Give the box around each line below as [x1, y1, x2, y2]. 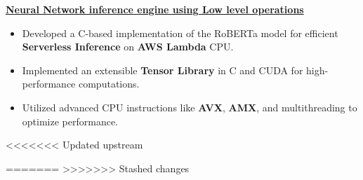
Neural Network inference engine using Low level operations [6, 2, 304, 16]
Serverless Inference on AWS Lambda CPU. [22, 39, 234, 54]
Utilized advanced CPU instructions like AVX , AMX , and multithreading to [22, 99, 357, 114]
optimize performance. [22, 113, 118, 128]
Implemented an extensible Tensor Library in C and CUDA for [22, 62, 303, 77]
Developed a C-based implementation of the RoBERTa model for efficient [22, 25, 338, 40]
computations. [78, 76, 140, 91]
